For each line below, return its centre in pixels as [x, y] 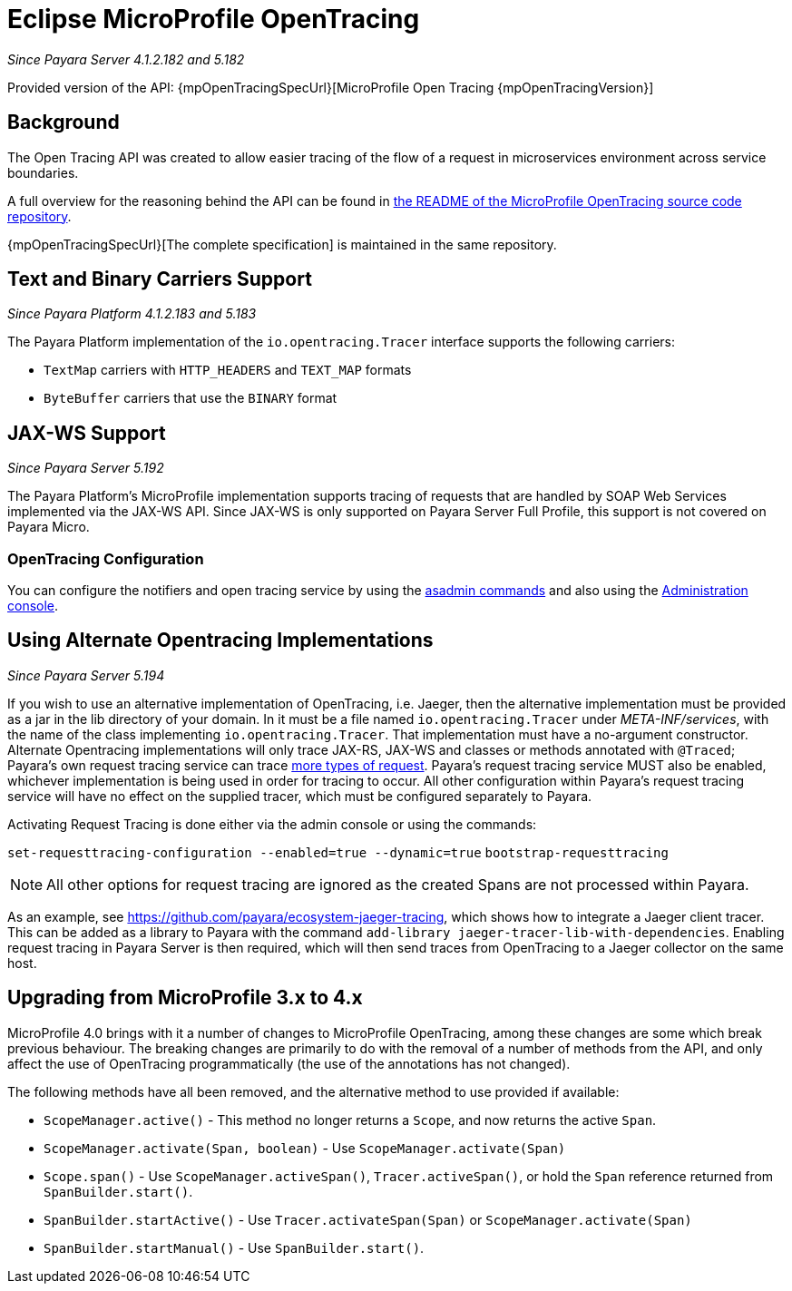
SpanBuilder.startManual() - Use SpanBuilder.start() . [234, 1247]
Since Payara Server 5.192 [86, 468]
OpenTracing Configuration [106, 558]
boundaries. [43, 172]
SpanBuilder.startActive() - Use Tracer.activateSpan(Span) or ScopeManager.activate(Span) [368, 1219]
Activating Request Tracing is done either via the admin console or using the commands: [272, 824]
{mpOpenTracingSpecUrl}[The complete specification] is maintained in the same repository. [282, 244]
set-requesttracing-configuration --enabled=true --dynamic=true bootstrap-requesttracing [338, 852]
